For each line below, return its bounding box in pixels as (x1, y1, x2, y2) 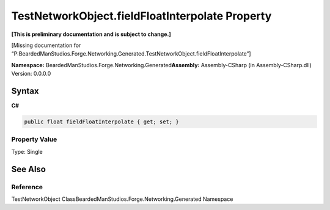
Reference (11, 183, 43, 191)
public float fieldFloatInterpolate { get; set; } (24, 118, 180, 125)
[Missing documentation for (11, 42, 81, 49)
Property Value (11, 135, 57, 143)
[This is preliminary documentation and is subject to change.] (11, 31, 171, 38)
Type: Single (11, 148, 43, 155)
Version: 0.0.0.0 (11, 70, 51, 78)
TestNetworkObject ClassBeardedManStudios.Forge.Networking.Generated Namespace (11, 195, 233, 203)
